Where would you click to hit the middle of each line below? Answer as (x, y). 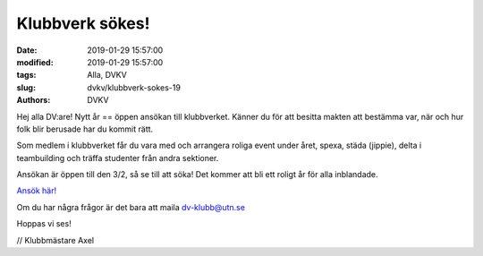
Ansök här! (37, 191)
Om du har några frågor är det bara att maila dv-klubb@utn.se (131, 207)
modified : (35, 62)
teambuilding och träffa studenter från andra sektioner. (118, 158)
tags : (26, 75)
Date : (27, 50)
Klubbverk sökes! (83, 23)
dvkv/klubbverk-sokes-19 (134, 87)
